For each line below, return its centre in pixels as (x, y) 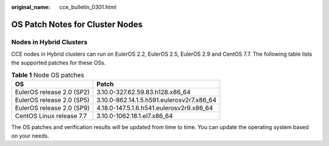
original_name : (31, 7)
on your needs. (30, 136)
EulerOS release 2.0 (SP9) (52, 108)
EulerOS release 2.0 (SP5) (52, 100)
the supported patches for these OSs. (58, 62)
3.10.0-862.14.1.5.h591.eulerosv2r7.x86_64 (157, 100)
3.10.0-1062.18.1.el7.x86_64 (135, 116)
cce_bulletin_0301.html (88, 7)
